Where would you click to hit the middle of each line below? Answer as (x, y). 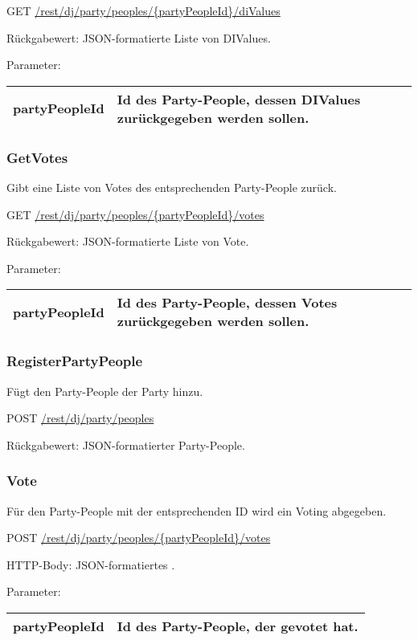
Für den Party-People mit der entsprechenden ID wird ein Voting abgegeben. (197, 510)
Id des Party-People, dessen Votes (227, 303)
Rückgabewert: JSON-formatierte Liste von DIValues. (139, 37)
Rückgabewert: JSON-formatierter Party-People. (126, 444)
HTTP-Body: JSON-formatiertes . (91, 564)
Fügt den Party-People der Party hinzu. (105, 391)
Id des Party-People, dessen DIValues (239, 99)
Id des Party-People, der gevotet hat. (238, 626)
